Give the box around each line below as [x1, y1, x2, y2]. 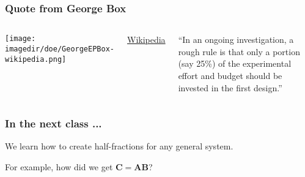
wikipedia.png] [5, 55, 67, 64]
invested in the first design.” [178, 81, 282, 94]
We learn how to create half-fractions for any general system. [5, 140, 233, 153]
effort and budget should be [178, 69, 282, 81]
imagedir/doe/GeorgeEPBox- [5, 44, 114, 53]
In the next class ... [5, 116, 102, 131]
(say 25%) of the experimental [178, 57, 292, 70]
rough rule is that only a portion [178, 45, 300, 58]
